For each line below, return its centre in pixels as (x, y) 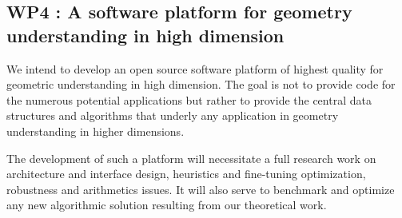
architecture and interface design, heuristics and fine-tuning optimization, (186, 174)
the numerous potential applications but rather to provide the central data (189, 99)
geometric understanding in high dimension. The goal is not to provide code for (201, 84)
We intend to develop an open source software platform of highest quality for (195, 68)
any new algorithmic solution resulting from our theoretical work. (167, 205)
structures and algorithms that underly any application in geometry (173, 115)
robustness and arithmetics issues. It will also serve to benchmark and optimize (201, 189)
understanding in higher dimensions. (96, 131)
